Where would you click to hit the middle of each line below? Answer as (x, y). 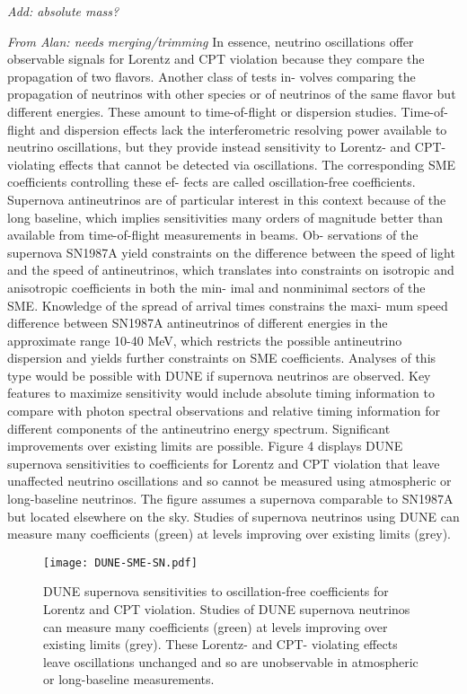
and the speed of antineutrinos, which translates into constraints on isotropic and (231, 270)
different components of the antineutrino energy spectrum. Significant (199, 428)
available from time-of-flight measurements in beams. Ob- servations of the (213, 235)
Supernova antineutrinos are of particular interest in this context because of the (227, 199)
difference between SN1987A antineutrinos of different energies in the (198, 323)
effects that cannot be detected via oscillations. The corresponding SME (257, 164)
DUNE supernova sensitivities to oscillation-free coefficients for (216, 591)
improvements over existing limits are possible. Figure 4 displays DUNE (205, 446)
